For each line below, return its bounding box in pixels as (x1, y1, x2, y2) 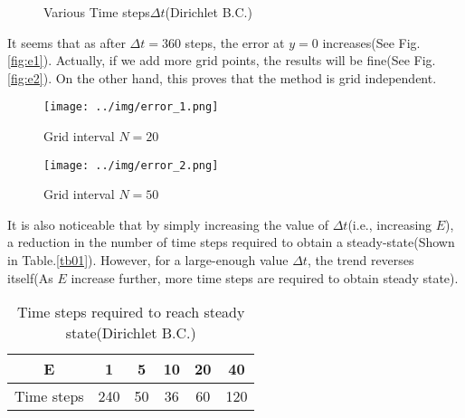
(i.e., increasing (347, 214, 432, 233)
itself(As (7, 268, 53, 287)
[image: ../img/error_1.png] (43, 100, 219, 114)
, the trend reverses (307, 251, 414, 270)
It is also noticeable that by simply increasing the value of (7, 214, 328, 233)
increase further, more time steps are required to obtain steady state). (71, 268, 459, 287)
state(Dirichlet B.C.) (65, 322, 196, 344)
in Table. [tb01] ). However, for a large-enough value (7, 251, 289, 270)
